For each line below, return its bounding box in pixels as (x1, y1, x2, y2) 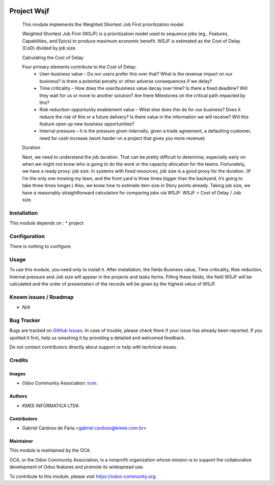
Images (9, 370, 25, 377)
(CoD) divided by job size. (22, 45, 77, 51)
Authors (9, 393, 28, 399)
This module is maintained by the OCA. (9, 447, 91, 453)
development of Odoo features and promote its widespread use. (9, 464, 144, 470)
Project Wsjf (9, 7, 49, 15)
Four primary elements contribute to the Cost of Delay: (22, 64, 137, 70)
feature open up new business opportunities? (39, 121, 135, 127)
